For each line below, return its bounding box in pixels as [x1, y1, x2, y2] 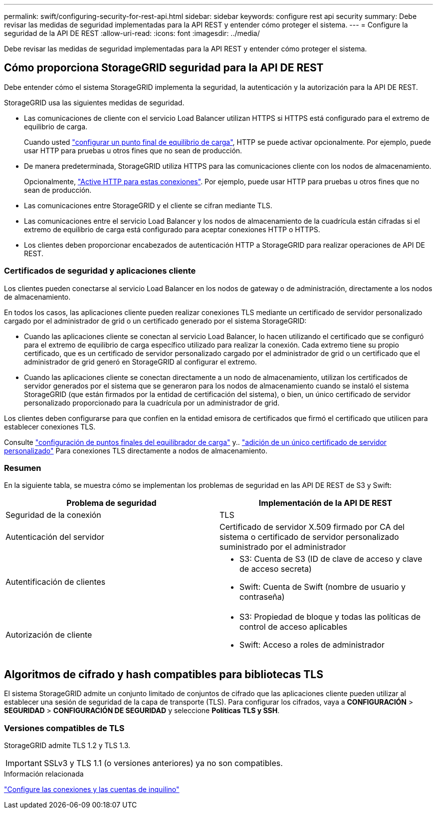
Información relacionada [4, 769, 84, 778]
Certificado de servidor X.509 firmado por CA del [219, 522, 405, 532]
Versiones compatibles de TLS [4, 723, 125, 733]
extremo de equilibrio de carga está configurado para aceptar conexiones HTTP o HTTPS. [24, 225, 320, 234]
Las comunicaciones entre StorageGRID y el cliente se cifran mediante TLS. [24, 201, 272, 210]
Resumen [4, 462, 41, 473]
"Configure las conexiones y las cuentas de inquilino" [4, 785, 180, 794]
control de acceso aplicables [239, 622, 348, 632]
